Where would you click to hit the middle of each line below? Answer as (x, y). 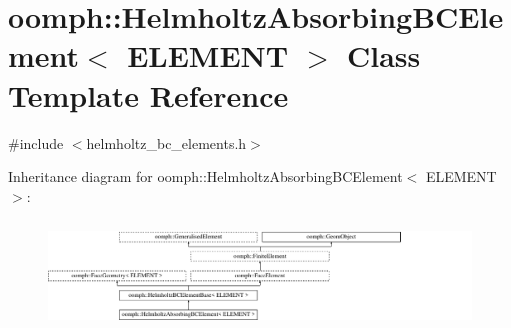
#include (36, 142)
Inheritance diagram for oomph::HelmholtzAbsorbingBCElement (205, 176)
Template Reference (148, 94)
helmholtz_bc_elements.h (166, 142)
